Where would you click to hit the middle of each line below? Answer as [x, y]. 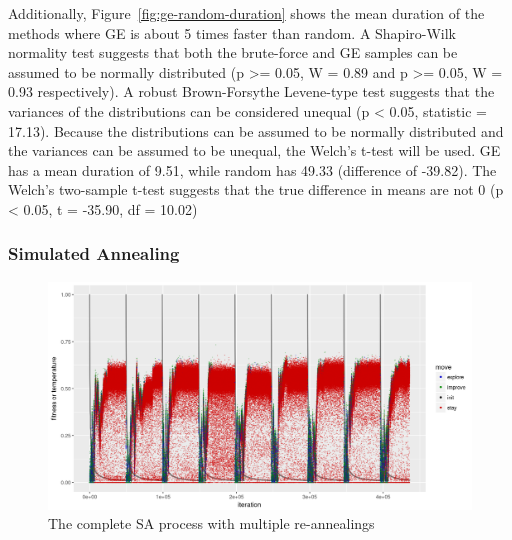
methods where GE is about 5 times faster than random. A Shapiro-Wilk [232, 32]
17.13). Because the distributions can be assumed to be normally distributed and [256, 130]
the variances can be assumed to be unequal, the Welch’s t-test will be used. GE [254, 150]
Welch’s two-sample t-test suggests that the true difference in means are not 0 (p [256, 189]
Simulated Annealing [94, 253]
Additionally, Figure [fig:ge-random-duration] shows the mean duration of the [246, 13]
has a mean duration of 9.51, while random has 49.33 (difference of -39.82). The [252, 169]
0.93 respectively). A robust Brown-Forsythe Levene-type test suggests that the [251, 91]
